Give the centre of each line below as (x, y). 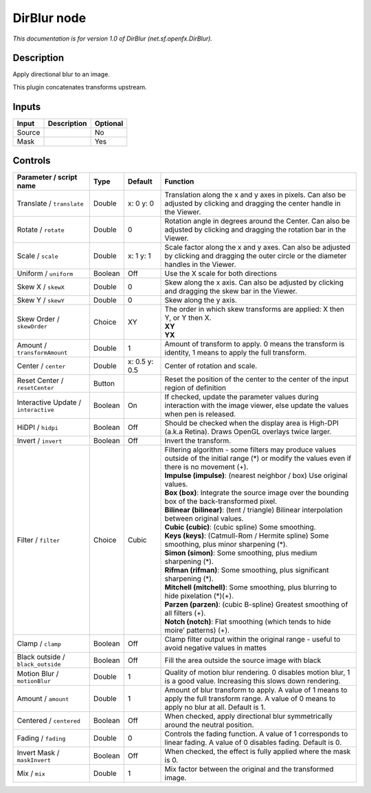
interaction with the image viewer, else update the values (257, 406)
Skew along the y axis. (201, 301)
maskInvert (34, 760)
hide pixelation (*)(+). (199, 596)
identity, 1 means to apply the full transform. (236, 353)
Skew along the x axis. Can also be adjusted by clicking (254, 283)
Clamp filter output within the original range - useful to (252, 640)
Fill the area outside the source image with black (243, 660)
